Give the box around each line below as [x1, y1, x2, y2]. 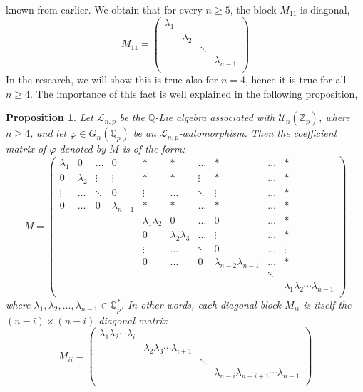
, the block [230, 2, 277, 16]
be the [119, 110, 145, 125]
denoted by [59, 141, 106, 156]
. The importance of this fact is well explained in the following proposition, [30, 86, 358, 100]
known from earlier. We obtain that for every [6, 2, 203, 16]
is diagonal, [300, 2, 350, 16]
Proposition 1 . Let [6, 110, 93, 125]
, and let [30, 125, 67, 140]
